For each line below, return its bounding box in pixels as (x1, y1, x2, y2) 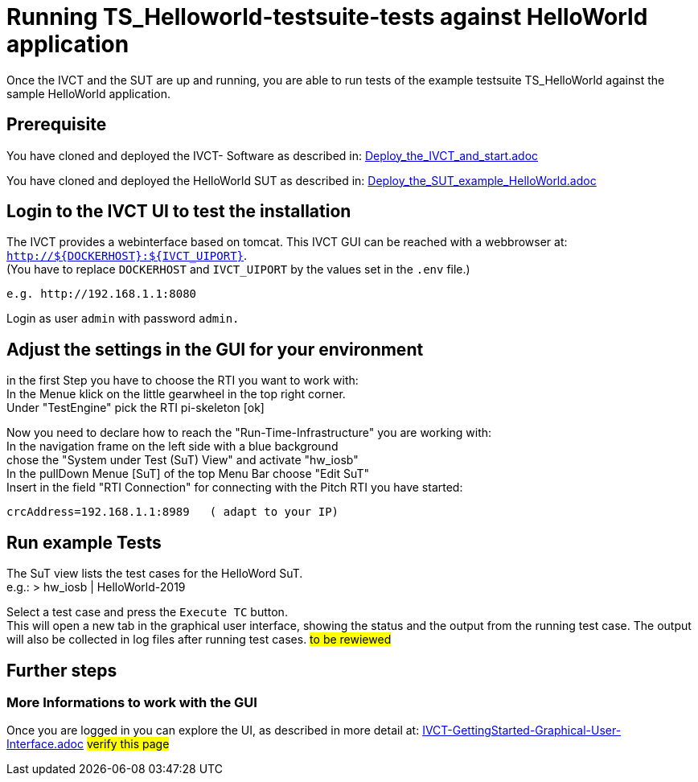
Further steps (6, 660, 117, 681)
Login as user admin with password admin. (6, 311, 240, 326)
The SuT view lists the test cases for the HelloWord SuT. (6, 566, 303, 581)
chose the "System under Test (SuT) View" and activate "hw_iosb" (6, 453, 359, 467)
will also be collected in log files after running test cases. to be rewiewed (6, 632, 392, 647)
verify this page (86, 737, 170, 751)
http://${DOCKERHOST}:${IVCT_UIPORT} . (6, 249, 248, 263)
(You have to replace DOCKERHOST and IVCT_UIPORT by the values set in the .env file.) (6, 262, 470, 277)
